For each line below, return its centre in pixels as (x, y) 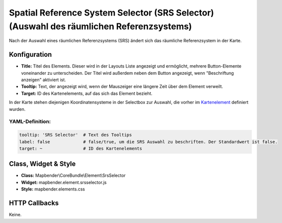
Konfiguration (30, 55)
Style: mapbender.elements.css (53, 189)
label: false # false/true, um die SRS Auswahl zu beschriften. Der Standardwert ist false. (148, 142)
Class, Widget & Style (42, 164)
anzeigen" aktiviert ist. (44, 80)
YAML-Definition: (30, 121)
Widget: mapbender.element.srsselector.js (64, 182)
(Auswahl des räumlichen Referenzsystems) (100, 26)
